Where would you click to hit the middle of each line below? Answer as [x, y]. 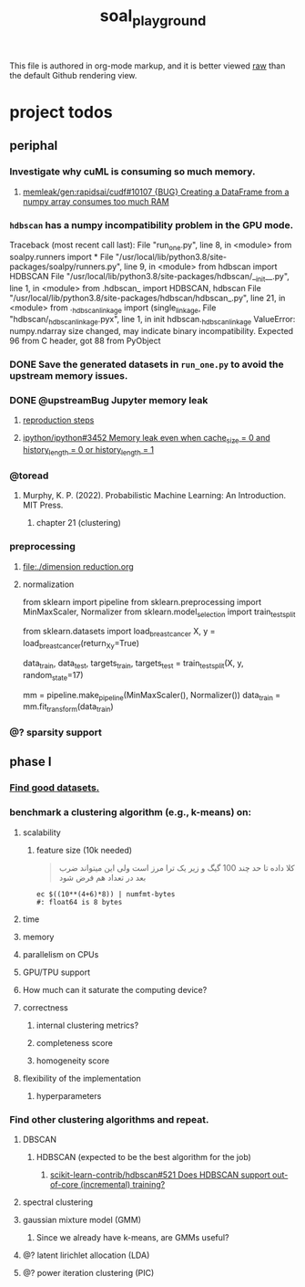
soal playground [153, 17]
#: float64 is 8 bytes [79, 902]
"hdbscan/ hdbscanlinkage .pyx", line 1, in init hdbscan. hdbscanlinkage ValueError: [152, 320]
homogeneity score [73, 1061]
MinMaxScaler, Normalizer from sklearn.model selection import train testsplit [159, 612]
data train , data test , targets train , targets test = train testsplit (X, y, [133, 664]
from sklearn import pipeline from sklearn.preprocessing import [142, 602]
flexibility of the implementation [81, 1078]
